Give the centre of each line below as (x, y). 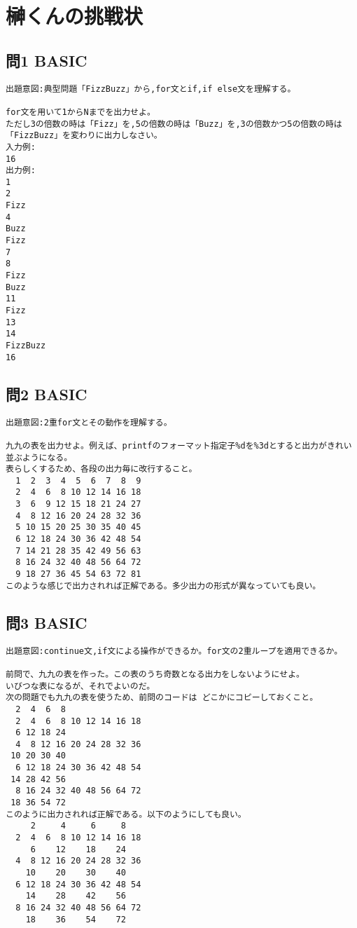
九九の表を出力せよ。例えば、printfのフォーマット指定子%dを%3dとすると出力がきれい (179, 445)
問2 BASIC (47, 394)
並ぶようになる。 (39, 457)
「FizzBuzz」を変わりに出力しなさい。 (84, 136)
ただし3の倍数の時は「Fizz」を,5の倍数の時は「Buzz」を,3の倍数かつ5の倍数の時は (174, 124)
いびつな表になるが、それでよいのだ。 (80, 686)
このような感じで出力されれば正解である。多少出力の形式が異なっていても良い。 (163, 586)
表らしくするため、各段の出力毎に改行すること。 (101, 469)
